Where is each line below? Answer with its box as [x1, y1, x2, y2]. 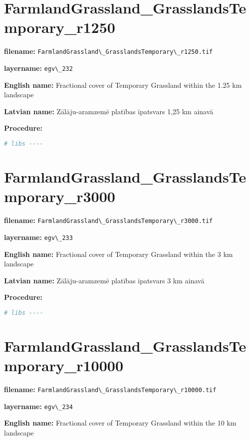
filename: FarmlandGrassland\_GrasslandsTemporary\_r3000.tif [4, 215, 213, 225]
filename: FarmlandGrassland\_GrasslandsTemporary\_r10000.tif [4, 384, 217, 395]
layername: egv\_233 [4, 231, 73, 242]
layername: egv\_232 [4, 62, 73, 73]
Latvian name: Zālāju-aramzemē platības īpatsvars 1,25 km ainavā [4, 106, 214, 116]
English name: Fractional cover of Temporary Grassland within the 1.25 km [4, 79, 242, 90]
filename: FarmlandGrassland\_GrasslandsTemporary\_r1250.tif [4, 46, 213, 56]
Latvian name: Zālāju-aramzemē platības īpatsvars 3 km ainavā [4, 275, 205, 285]
